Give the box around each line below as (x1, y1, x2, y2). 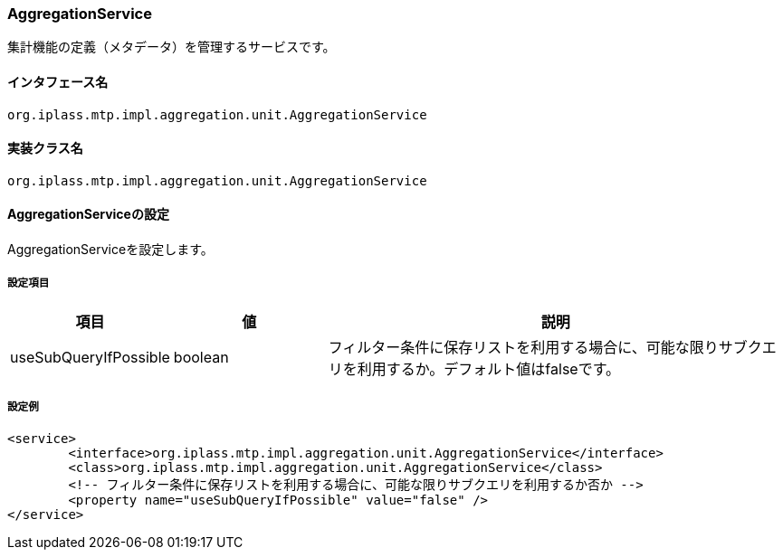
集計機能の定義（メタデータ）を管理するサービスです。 (7, 39, 336, 55)
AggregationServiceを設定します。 (7, 241, 214, 258)
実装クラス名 (7, 140, 83, 156)
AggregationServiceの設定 (7, 206, 169, 222)
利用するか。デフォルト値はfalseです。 (357, 359, 621, 378)
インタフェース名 (7, 73, 109, 90)
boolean (173, 347, 229, 366)
